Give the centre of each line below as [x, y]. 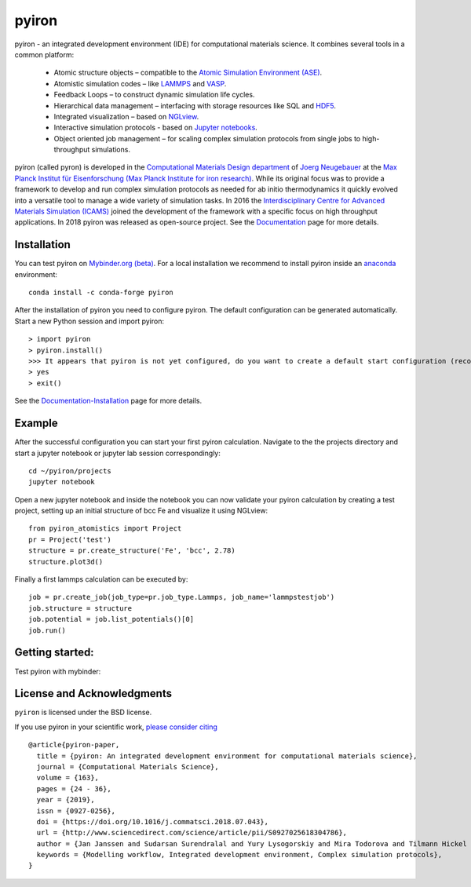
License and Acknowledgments [93, 694]
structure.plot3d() [66, 562]
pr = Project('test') [70, 539]
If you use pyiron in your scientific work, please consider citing [116, 727]
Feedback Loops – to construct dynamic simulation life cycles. [154, 95]
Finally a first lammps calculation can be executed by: [101, 579]
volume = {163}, [68, 778]
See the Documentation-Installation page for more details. [108, 401]
